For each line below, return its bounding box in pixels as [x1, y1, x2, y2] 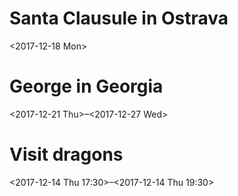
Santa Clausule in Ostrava [9, 7, 229, 30]
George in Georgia [9, 75, 164, 98]
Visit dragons [9, 143, 124, 166]
